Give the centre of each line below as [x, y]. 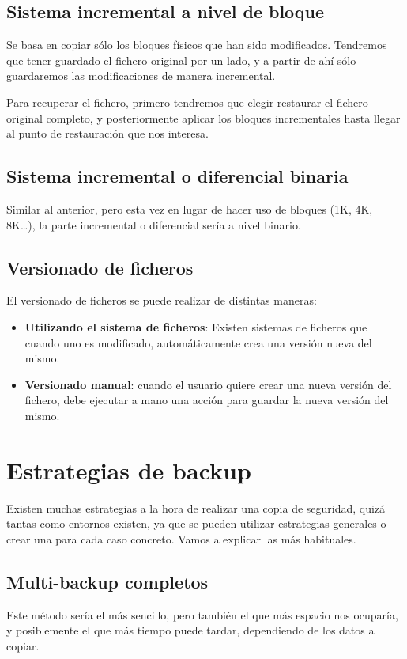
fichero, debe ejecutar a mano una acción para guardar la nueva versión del [207, 400]
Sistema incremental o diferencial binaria [177, 176]
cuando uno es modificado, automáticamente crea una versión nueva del [198, 342]
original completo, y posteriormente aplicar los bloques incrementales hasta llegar [203, 117]
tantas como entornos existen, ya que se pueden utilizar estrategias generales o [196, 523]
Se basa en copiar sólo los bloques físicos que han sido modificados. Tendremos [197, 45]
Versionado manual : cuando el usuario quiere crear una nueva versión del [208, 384]
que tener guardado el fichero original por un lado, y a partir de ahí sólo [181, 60]
